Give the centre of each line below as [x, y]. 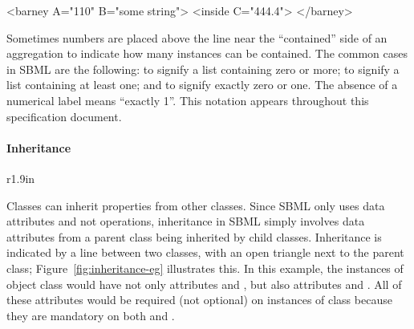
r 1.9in [21, 178]
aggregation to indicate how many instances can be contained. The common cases [207, 53]
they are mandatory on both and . [91, 315]
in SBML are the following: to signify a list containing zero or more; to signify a [203, 69]
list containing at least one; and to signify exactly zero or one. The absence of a [202, 85]
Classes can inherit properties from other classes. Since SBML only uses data [196, 205]
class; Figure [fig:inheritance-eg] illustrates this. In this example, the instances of [205, 268]
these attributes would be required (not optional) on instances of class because [199, 300]
